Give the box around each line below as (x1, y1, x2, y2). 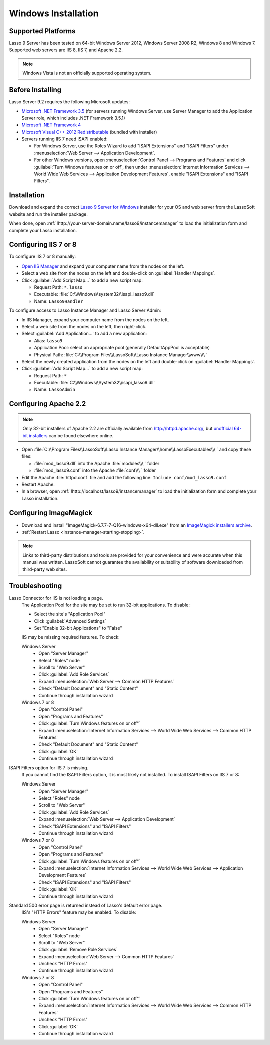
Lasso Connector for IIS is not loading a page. (9, 595, 103, 601)
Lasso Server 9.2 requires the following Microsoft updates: (9, 99, 130, 105)
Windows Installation (9, 8, 99, 19)
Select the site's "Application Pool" (34, 611, 106, 617)
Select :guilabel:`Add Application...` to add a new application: (21, 331, 147, 337)
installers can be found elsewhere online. (29, 432, 114, 438)
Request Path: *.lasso (34, 284, 83, 290)
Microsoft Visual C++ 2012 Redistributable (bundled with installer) (21, 129, 157, 135)
